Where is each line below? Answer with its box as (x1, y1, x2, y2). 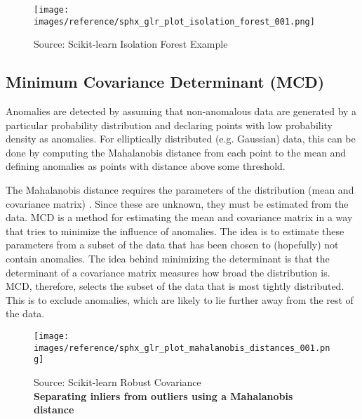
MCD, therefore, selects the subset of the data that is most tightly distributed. (6, 279, 344, 293)
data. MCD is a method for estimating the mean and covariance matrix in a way (6, 210, 353, 225)
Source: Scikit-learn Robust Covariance (34, 374, 201, 389)
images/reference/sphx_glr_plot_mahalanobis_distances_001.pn (34, 342, 330, 353)
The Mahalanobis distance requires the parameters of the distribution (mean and (6, 182, 354, 197)
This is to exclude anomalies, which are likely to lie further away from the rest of (6, 292, 354, 307)
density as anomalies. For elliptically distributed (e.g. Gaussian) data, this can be (6, 131, 356, 146)
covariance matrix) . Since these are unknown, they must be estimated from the (6, 196, 349, 211)
